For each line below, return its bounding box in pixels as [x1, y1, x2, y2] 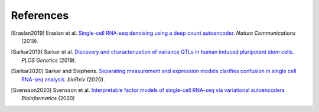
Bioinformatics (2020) [21, 95, 75, 102]
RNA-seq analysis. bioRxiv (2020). [21, 75, 105, 83]
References [11, 9, 69, 22]
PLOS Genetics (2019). [21, 57, 77, 64]
